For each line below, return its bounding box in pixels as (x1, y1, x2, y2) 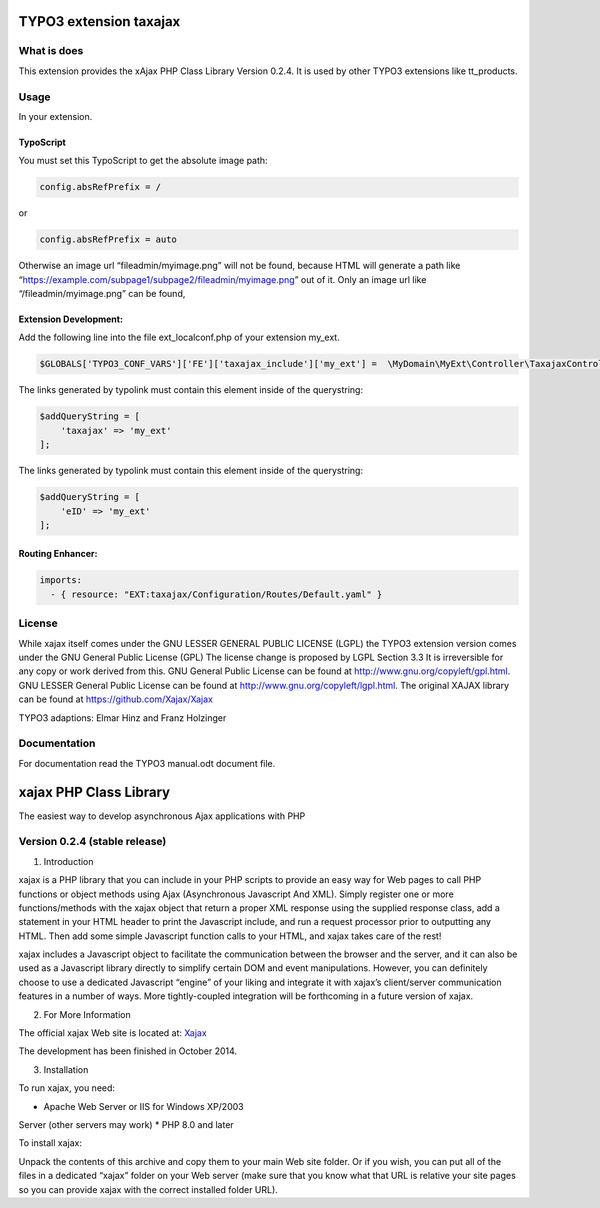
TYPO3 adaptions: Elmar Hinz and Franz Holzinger (18, 711, 227, 724)
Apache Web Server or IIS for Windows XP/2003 (43, 1100, 244, 1112)
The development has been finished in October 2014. (18, 1045, 238, 1057)
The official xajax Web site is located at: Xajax (18, 1027, 207, 1039)
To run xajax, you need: (18, 1082, 115, 1094)
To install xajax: (18, 1137, 82, 1149)
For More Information (43, 1008, 131, 1020)
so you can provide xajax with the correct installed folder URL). (18, 1183, 279, 1195)
